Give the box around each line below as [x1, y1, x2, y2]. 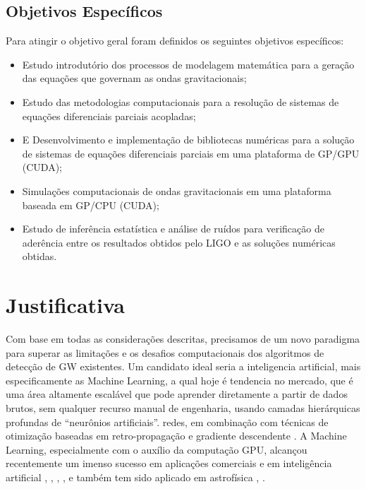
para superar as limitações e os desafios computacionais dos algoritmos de [6, 345, 324, 360]
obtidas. [22, 249, 57, 264]
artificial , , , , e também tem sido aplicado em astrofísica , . [6, 469, 265, 484]
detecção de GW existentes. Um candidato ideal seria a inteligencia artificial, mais [6, 359, 361, 374]
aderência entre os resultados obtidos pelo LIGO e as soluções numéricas [22, 235, 336, 249]
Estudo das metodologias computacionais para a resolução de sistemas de [22, 94, 339, 109]
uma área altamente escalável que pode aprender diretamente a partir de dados [6, 387, 348, 401]
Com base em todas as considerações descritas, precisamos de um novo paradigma [6, 331, 360, 346]
